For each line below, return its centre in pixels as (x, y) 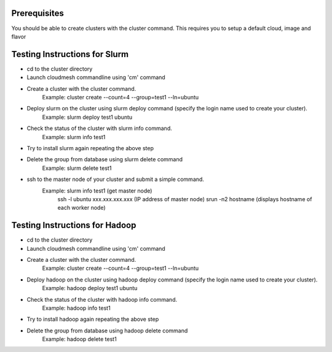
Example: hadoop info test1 (76, 308)
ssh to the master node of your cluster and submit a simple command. (115, 179)
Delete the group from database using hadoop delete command (107, 331)
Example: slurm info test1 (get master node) (97, 191)
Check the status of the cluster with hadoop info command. (102, 299)
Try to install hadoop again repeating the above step (93, 319)
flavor (19, 36)
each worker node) (81, 208)
